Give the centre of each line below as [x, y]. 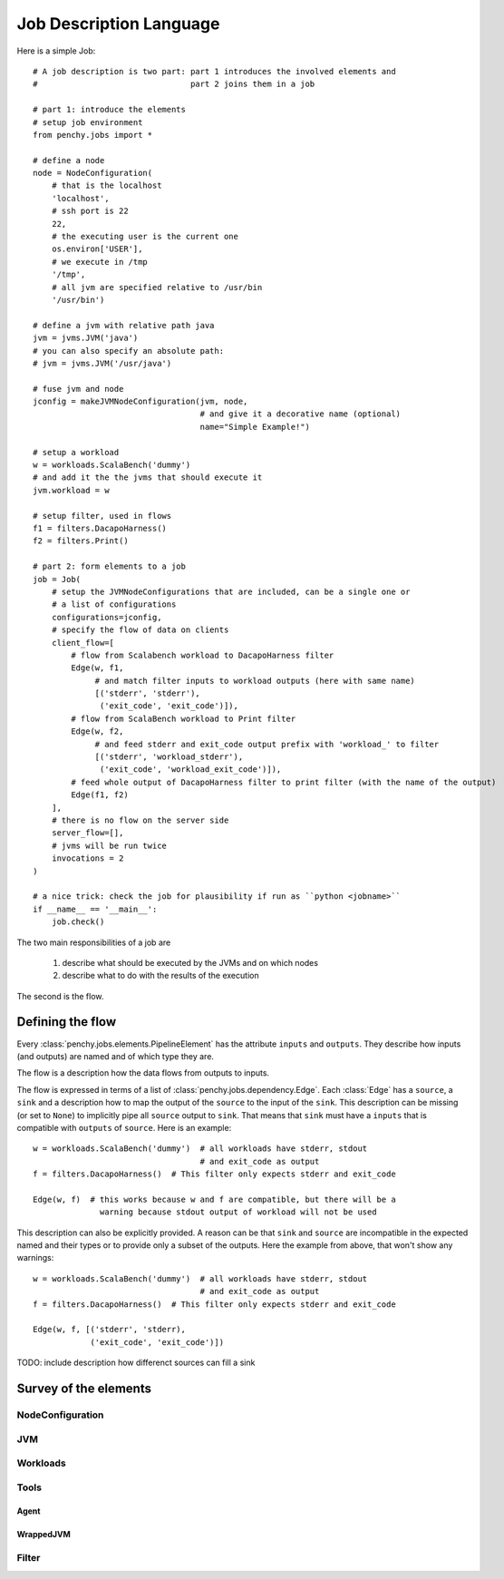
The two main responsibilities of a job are [94, 942]
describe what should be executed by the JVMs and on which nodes [190, 962]
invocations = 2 [87, 858]
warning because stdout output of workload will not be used [238, 1212]
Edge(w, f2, [97, 731]
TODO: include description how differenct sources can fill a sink [136, 1363]
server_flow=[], [87, 833]
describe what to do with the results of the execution [160, 976]
